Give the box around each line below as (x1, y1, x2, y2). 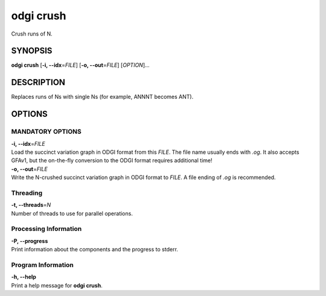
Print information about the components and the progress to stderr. (11, 246, 178, 253)
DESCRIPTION (11, 77, 66, 87)
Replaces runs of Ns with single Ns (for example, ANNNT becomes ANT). (11, 93, 194, 101)
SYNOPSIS (11, 46, 53, 56)
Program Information (11, 260, 74, 269)
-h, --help (11, 273, 36, 280)
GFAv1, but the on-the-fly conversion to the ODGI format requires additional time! (11, 157, 213, 164)
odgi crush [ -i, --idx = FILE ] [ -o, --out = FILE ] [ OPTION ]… (11, 61, 150, 69)
